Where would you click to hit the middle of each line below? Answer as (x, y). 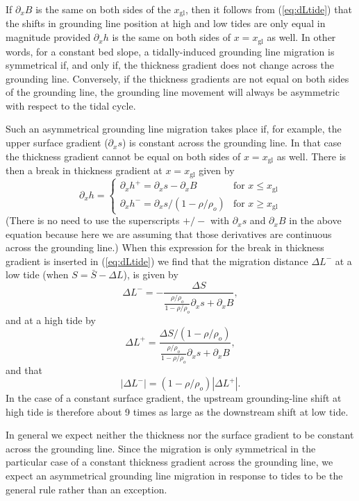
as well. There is (311, 156)
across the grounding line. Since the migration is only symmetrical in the (161, 448)
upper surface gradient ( (57, 143)
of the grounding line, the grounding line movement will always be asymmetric (173, 92)
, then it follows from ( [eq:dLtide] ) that (268, 9)
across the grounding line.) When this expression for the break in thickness (165, 247)
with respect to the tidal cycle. (71, 105)
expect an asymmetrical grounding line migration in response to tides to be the (174, 476)
